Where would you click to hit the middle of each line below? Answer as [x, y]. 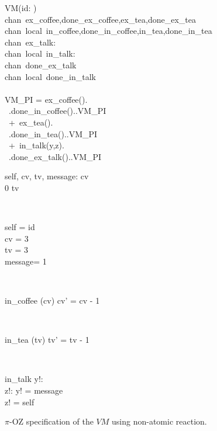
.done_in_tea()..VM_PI [53, 133]
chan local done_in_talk [50, 76]
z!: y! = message [34, 390]
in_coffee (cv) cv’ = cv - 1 [52, 300]
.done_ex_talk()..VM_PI [55, 156]
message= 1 [26, 261]
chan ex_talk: [30, 42]
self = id [20, 227]
